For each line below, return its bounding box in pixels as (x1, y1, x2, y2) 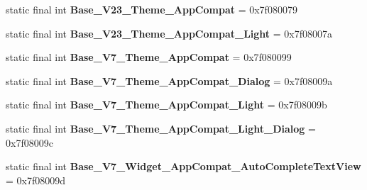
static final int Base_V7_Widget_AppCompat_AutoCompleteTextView (6, 159, 361, 174)
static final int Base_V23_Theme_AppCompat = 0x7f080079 (6, 2, 297, 16)
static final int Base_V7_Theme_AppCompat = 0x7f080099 (6, 50, 292, 65)
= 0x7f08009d (6, 172, 66, 187)
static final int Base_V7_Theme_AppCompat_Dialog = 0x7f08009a (6, 73, 333, 88)
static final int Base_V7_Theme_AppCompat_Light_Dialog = (6, 121, 316, 135)
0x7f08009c (6, 135, 53, 150)
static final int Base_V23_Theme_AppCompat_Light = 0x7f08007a (6, 26, 333, 40)
